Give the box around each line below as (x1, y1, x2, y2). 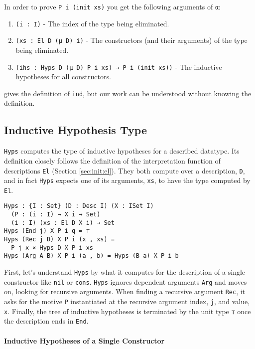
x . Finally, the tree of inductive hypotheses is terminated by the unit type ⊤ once (4, 306, 251, 316)
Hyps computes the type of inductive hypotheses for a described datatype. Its (4, 146, 240, 156)
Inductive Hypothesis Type (4, 122, 147, 138)
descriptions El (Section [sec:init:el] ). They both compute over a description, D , (4, 165, 245, 175)
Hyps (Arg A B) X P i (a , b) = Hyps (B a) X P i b (4, 252, 179, 260)
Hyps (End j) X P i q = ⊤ (4, 227, 90, 235)
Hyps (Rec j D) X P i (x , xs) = (4, 236, 115, 243)
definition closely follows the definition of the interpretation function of (4, 155, 221, 166)
